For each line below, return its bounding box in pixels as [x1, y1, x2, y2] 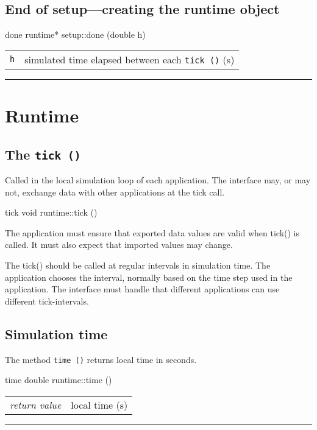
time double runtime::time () [5, 373, 112, 386]
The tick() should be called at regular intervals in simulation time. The [5, 258, 271, 271]
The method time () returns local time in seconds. [5, 353, 197, 365]
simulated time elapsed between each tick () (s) [24, 52, 235, 66]
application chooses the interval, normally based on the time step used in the [5, 270, 293, 283]
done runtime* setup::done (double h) [5, 28, 146, 41]
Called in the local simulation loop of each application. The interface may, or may [5, 173, 311, 186]
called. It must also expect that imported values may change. [5, 238, 233, 251]
